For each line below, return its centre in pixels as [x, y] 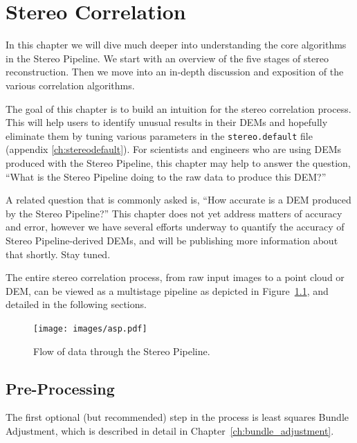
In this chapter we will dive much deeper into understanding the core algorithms [176, 45]
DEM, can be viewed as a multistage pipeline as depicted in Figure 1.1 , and [167, 290]
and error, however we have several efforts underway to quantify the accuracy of [175, 227]
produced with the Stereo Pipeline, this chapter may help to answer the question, [178, 162]
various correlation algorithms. [70, 85]
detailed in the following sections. [76, 304]
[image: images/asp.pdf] [90, 328]
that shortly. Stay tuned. [58, 254]
